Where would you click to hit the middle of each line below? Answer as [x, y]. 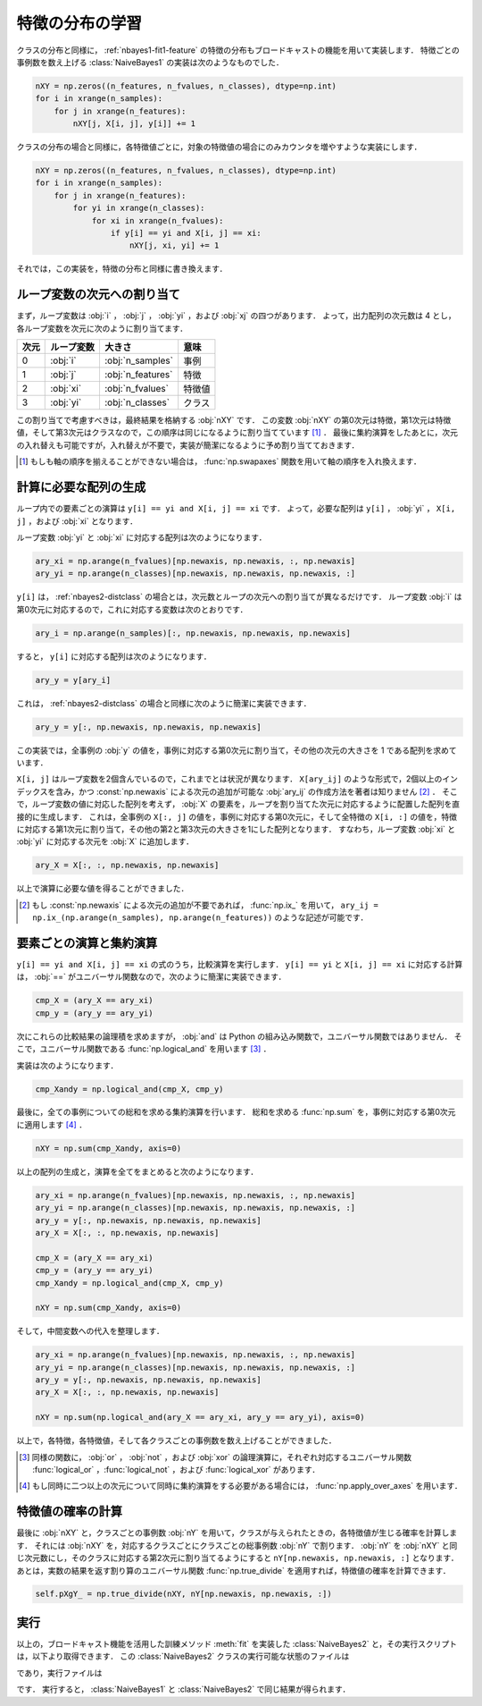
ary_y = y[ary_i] [73, 680]
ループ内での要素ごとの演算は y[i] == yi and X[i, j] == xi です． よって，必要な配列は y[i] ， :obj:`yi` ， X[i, [236, 509]
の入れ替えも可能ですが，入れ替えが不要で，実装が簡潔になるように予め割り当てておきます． [188, 445]
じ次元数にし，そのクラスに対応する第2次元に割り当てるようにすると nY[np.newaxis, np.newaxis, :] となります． [237, 1558]
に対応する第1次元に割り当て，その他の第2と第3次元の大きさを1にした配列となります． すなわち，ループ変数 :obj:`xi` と [236, 829]
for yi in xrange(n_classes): [139, 208]
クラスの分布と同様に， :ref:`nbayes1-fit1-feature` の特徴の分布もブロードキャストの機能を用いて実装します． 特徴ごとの [238, 50]
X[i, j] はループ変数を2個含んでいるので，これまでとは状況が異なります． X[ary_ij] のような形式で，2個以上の [229, 779]
